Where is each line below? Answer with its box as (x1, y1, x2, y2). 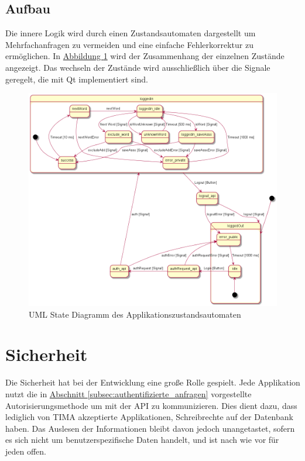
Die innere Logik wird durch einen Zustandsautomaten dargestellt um (5, 27, 256, 39)
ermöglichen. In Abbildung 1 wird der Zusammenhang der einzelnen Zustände (5, 50, 285, 62)
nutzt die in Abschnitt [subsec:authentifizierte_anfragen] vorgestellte (5, 387, 252, 400)
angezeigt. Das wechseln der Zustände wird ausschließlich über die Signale (5, 61, 270, 73)
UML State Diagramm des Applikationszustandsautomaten (29, 308, 241, 320)
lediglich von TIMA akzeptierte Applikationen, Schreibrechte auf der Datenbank (5, 411, 293, 423)
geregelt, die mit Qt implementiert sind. (5, 73, 148, 85)
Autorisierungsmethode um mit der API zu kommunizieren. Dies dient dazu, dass (5, 399, 297, 411)
